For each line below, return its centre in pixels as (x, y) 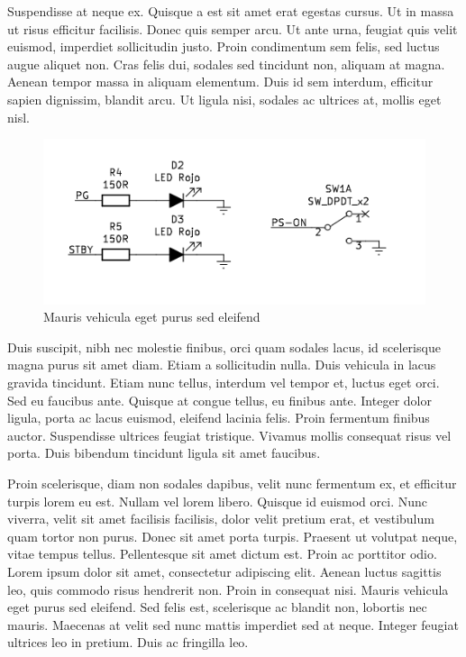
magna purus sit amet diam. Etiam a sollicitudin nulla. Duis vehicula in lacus (222, 365)
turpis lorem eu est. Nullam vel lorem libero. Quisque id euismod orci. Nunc (218, 501)
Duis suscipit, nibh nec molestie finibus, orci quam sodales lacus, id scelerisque (224, 347)
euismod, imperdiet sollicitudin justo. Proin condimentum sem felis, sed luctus (224, 46)
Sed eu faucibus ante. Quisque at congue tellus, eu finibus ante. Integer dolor (219, 400)
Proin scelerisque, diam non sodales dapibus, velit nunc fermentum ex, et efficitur (232, 483)
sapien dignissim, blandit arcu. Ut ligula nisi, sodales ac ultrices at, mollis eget (224, 99)
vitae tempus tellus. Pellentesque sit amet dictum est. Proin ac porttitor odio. (222, 554)
